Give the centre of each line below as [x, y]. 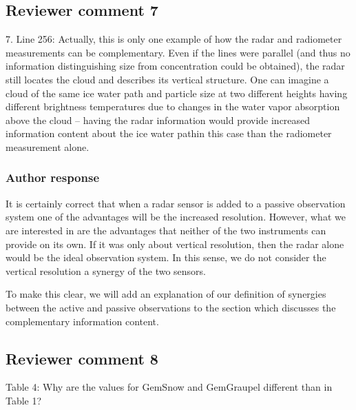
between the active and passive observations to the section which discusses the [171, 307]
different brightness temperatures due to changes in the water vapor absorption [173, 106]
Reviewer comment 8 [82, 358]
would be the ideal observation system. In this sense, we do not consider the [166, 257]
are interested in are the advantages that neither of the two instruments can [166, 230]
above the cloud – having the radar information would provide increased [158, 120]
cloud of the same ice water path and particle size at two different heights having [177, 93]
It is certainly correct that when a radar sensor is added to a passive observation [176, 203]
